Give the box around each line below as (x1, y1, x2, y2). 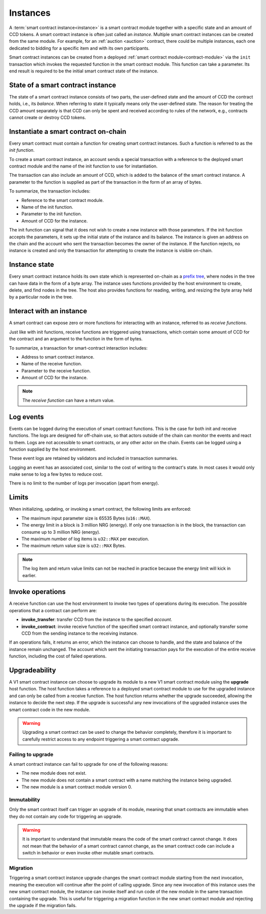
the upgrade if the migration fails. (9, 902, 77, 908)
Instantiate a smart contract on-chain (9, 127, 127, 135)
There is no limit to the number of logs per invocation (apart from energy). (9, 480, 160, 486)
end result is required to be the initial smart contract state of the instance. (9, 68, 159, 74)
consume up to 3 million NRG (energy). (21, 529, 100, 535)
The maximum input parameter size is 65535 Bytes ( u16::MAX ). (21, 515, 151, 521)
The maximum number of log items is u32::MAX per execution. (21, 536, 149, 542)
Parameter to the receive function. (21, 367, 91, 374)
